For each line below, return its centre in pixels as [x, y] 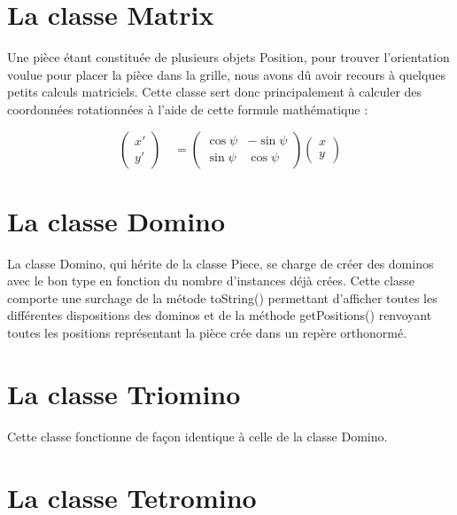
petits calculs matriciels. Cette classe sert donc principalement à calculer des [215, 92]
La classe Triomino [124, 393]
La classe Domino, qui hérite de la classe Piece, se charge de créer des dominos [221, 263]
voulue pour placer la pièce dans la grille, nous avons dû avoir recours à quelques [226, 74]
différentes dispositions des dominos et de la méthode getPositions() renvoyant [220, 315]
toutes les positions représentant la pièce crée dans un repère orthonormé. [207, 332]
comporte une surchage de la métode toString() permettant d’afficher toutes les [222, 297]
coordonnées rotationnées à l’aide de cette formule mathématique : [188, 109]
